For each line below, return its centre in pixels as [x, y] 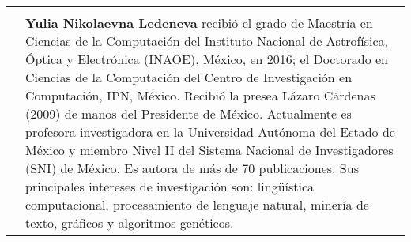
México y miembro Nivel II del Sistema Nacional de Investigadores [209, 150]
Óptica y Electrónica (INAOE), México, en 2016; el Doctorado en [207, 59]
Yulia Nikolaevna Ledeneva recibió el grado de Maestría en [199, 23]
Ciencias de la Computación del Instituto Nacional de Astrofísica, [207, 41]
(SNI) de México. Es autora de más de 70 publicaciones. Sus [192, 168]
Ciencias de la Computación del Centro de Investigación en [189, 77]
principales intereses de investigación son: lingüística [170, 186]
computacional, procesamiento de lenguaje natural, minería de [197, 204]
